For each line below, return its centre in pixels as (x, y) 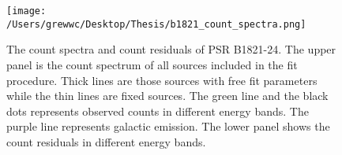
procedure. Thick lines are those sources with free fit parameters (162, 80)
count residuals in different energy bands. (106, 141)
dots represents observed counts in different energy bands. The (158, 111)
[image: (26, 11)
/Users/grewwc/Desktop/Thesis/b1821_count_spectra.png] (156, 24)
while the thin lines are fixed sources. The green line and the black (167, 96)
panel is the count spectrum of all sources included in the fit (152, 64)
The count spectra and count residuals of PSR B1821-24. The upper (171, 49)
